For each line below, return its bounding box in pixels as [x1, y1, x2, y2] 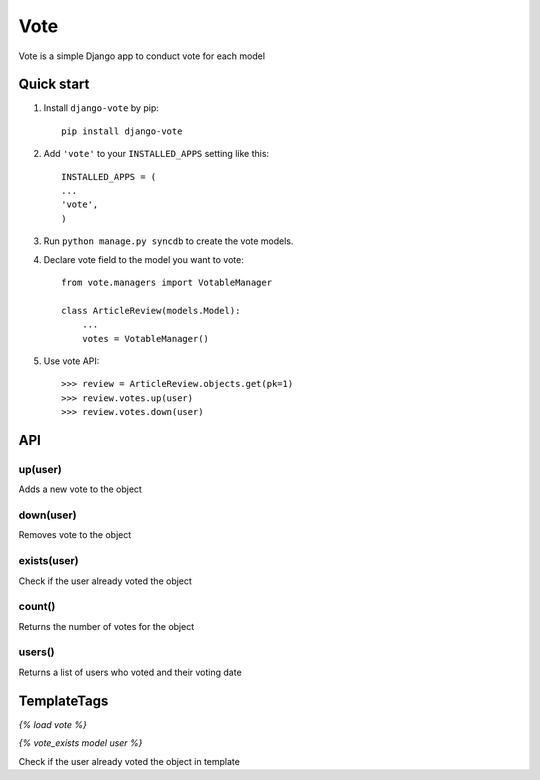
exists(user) [18, 554, 79, 568]
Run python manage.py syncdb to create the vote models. [43, 235, 294, 247]
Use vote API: [43, 355, 100, 367]
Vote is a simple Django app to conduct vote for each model [18, 50, 265, 62]
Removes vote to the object [18, 529, 132, 541]
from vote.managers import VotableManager [61, 276, 273, 288]
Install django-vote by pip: [43, 102, 159, 114]
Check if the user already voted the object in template [18, 755, 240, 767]
